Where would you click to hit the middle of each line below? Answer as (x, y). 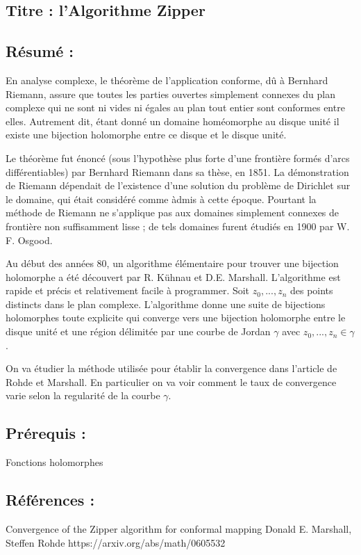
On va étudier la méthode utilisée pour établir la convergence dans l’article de (171, 368)
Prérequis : (46, 433)
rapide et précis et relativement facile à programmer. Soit (128, 290)
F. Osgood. (29, 240)
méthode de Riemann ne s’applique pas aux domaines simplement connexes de (173, 212)
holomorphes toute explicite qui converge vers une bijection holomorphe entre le (176, 317)
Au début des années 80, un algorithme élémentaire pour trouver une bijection (172, 263)
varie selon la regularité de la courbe (83, 395)
